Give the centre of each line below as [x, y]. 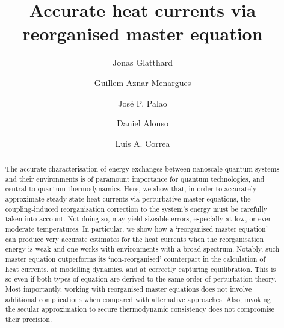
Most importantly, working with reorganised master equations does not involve [128, 289]
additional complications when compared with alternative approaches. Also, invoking [138, 299]
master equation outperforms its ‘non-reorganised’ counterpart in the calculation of [135, 258]
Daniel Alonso [143, 123]
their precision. [29, 319]
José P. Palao [143, 103]
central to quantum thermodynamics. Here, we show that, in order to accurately [131, 189]
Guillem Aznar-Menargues [143, 82]
